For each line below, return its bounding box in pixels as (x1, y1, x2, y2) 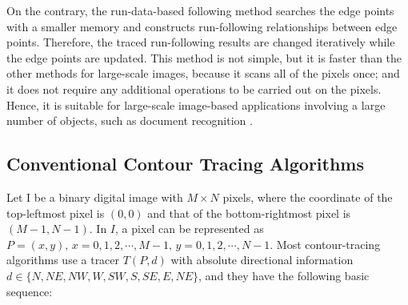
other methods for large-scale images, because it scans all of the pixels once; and (6, 65, 400, 82)
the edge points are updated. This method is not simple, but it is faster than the (6, 49, 402, 66)
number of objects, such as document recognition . (6, 112, 253, 129)
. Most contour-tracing (270, 235, 381, 252)
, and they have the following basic (198, 267, 370, 283)
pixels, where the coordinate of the (222, 188, 393, 205)
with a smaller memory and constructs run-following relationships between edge (6, 18, 398, 34)
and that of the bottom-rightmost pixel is (147, 204, 351, 221)
